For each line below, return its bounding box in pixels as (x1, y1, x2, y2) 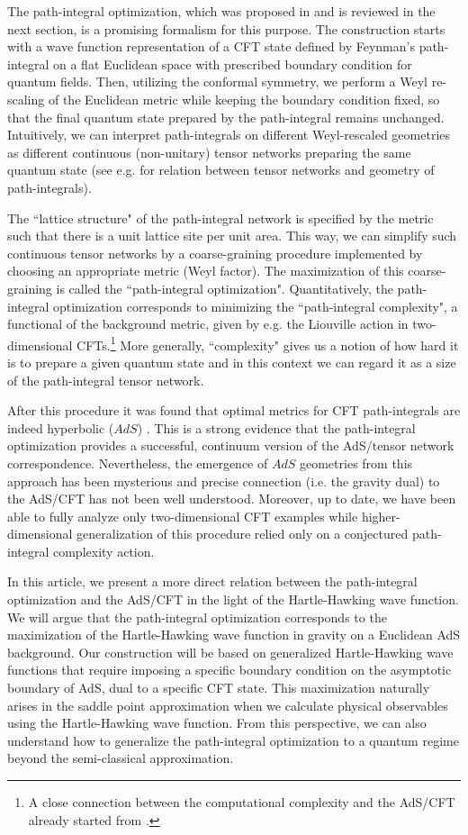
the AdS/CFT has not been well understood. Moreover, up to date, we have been (7, 489, 456, 508)
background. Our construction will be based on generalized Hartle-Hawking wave (7, 642, 454, 661)
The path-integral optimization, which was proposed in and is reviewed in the (7, 2, 436, 20)
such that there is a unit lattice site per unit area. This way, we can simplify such (7, 226, 457, 245)
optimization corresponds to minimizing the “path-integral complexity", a (52, 296, 458, 315)
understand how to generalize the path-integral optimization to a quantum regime (7, 731, 459, 749)
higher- (361, 506, 400, 525)
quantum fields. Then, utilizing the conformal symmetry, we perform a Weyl (7, 72, 427, 91)
